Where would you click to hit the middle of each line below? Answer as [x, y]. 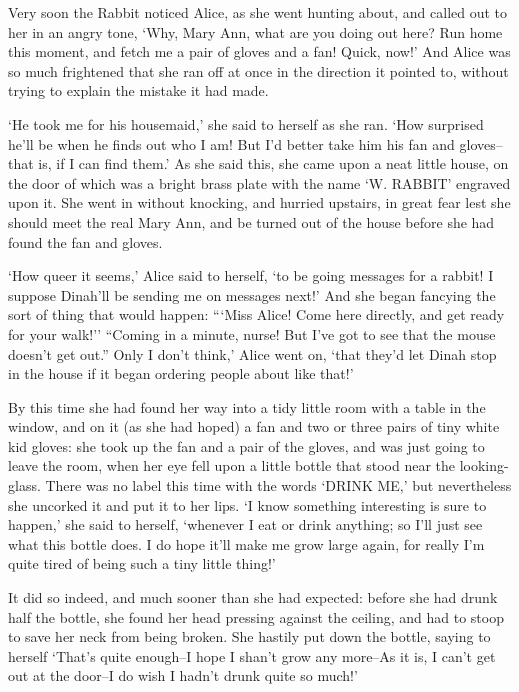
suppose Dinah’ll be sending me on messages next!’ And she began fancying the [252, 294]
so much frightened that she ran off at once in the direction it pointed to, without [258, 70]
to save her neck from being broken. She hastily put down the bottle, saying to [249, 636]
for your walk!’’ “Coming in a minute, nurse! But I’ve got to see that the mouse [252, 333]
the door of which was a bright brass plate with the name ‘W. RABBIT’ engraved [259, 182]
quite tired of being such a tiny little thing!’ [142, 563]
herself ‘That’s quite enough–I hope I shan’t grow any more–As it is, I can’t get [252, 655]
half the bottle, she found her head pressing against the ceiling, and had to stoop [256, 616]
